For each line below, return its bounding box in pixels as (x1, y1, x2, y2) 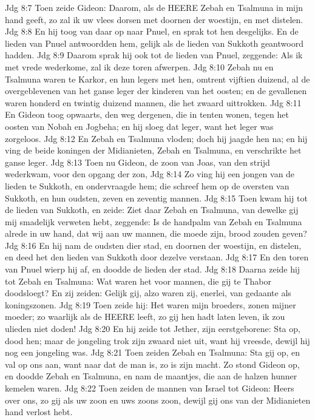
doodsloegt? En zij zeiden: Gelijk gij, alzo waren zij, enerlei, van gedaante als (5, 286, 291, 299)
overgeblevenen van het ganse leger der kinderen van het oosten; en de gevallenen (5, 84, 307, 97)
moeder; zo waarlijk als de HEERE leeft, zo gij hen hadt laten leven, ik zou (5, 310, 285, 323)
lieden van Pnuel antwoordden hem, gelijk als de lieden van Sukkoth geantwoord (5, 36, 303, 49)
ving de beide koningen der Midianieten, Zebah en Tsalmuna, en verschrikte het (5, 144, 302, 157)
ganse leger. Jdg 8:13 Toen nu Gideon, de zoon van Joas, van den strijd (5, 155, 270, 168)
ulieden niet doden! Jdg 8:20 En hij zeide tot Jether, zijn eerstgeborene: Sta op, (5, 322, 300, 335)
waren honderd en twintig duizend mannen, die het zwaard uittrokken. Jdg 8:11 (5, 96, 302, 109)
